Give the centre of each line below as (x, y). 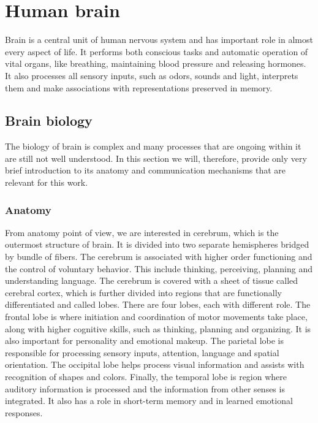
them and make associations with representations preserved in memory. (139, 87)
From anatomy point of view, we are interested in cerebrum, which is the (142, 232)
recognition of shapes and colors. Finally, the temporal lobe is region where (146, 377)
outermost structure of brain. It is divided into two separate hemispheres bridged (157, 244)
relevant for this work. (47, 182)
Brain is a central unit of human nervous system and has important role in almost (159, 40)
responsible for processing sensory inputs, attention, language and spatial (142, 352)
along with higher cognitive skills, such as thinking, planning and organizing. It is (158, 328)
